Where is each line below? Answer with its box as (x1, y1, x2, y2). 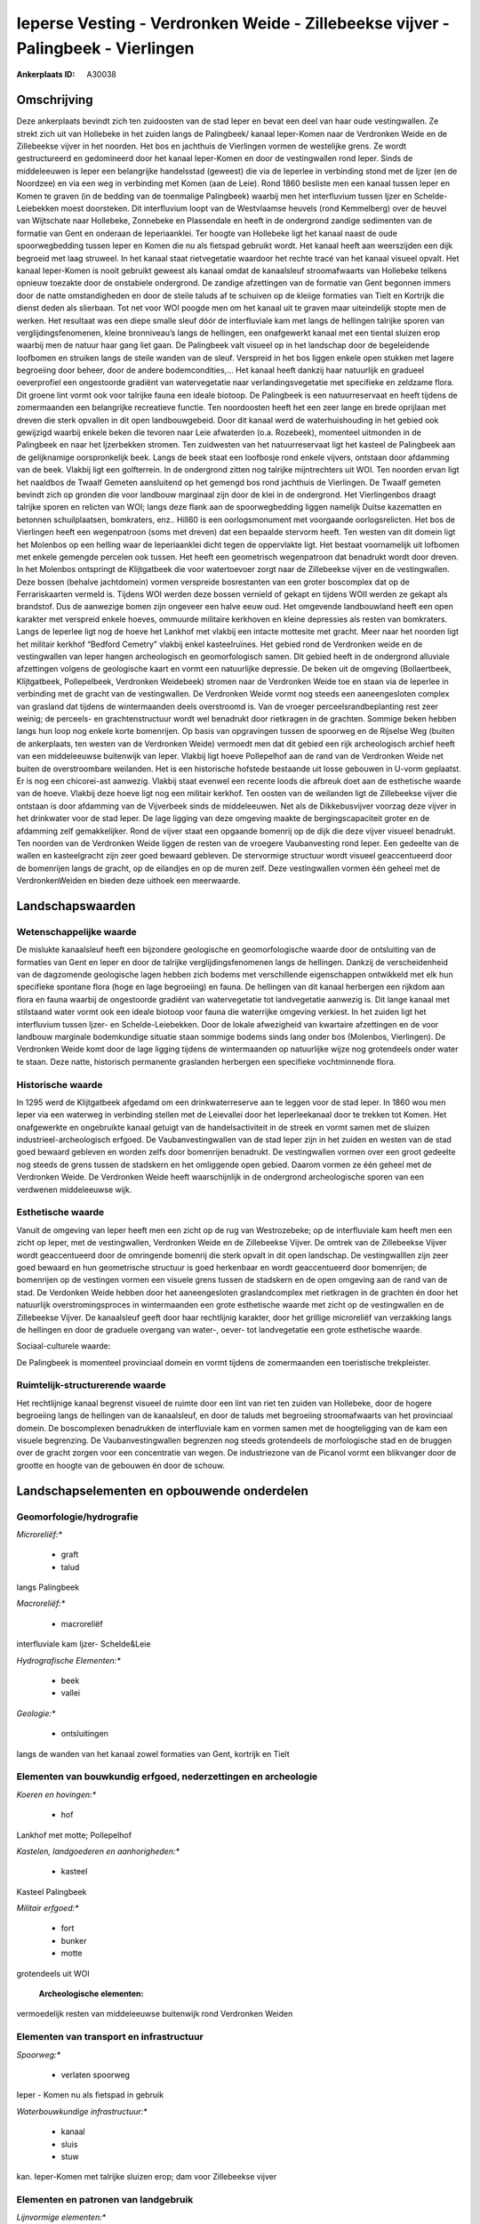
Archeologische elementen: (38, 1988, 144, 1999)
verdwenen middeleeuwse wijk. (16, 1184, 132, 1195)
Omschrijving (16, 93, 93, 108)
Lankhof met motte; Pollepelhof (16, 1829, 132, 1841)
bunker (60, 1935, 87, 1946)
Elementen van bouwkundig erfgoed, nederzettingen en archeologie (16, 1770, 318, 1783)
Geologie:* (16, 1708, 56, 1719)
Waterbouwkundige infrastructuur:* (16, 2106, 148, 2116)
